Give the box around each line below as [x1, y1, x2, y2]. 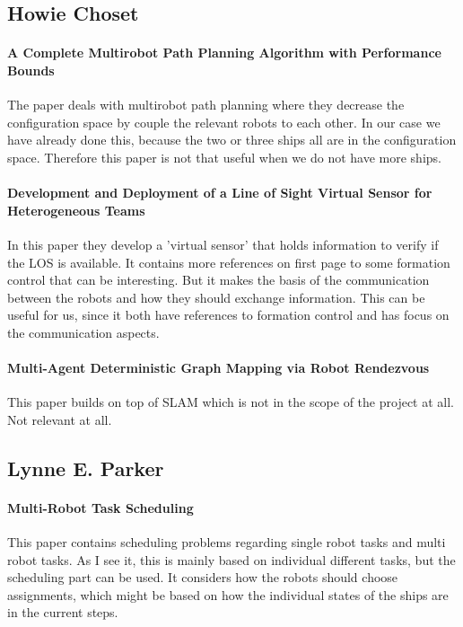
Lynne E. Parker [7, 454, 164, 481]
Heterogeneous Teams [7, 200, 145, 219]
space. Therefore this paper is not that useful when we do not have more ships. [7, 147, 441, 166]
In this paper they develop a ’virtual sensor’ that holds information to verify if [7, 234, 439, 253]
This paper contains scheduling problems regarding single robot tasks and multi [7, 533, 446, 552]
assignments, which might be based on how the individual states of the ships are [7, 585, 449, 604]
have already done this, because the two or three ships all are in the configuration [7, 130, 457, 149]
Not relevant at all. [7, 410, 112, 428]
